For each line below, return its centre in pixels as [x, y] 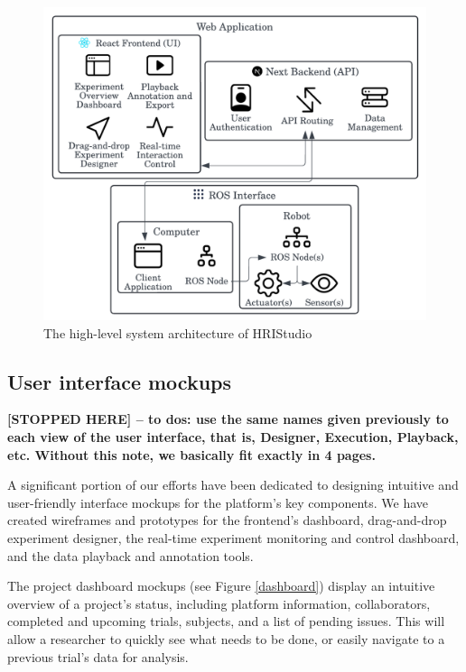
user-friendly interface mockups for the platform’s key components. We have [218, 502]
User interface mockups [120, 381]
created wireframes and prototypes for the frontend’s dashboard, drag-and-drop [227, 520]
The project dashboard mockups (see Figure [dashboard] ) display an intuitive [221, 586]
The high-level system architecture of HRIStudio [178, 332]
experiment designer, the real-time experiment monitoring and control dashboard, [233, 537]
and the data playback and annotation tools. [130, 555]
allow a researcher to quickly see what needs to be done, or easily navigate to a [226, 638]
